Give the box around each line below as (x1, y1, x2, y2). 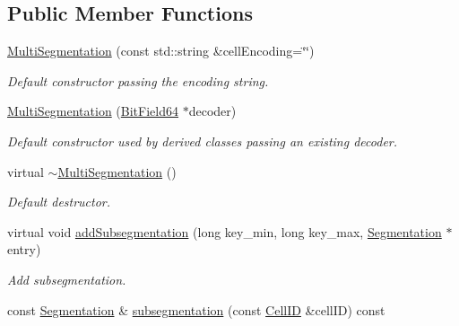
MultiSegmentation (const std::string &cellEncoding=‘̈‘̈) (7, 41, 315, 60)
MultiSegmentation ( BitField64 (7, 101, 178, 120)
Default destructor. (7, 192, 111, 211)
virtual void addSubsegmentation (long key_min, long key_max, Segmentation (7, 222, 442, 241)
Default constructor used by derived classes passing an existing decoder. (7, 131, 398, 150)
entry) (7, 240, 41, 259)
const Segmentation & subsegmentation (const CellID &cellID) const (7, 300, 385, 319)
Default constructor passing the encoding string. (7, 71, 269, 90)
